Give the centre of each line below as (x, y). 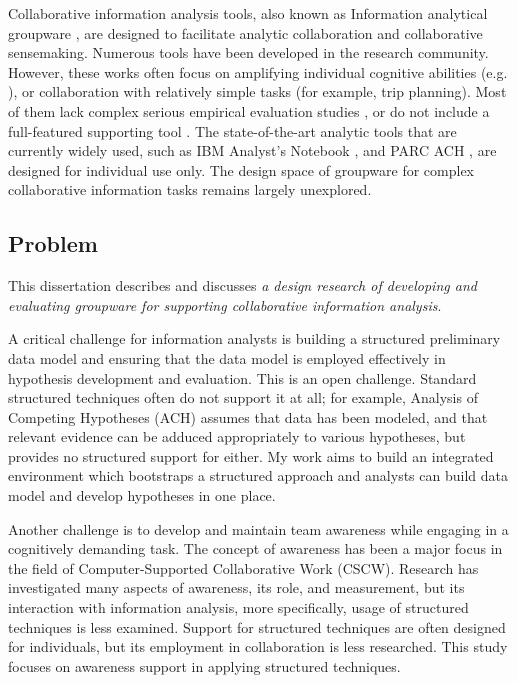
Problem (53, 243)
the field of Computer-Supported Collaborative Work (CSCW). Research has (243, 567)
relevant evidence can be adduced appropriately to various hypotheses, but (237, 436)
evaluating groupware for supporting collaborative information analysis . (225, 304)
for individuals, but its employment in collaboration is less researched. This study (258, 646)
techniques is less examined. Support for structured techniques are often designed (257, 626)
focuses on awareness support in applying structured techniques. (204, 665)
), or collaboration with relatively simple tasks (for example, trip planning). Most (257, 91)
